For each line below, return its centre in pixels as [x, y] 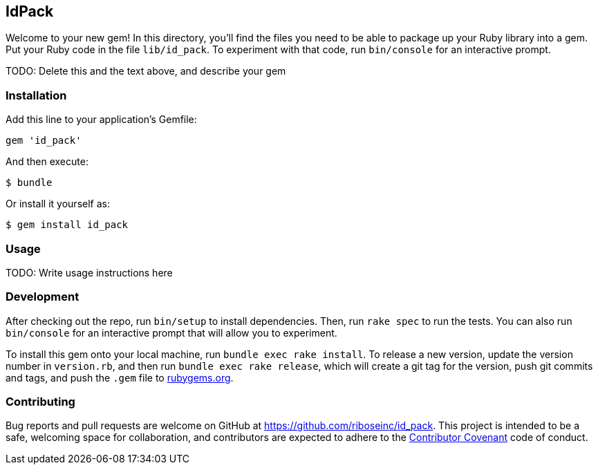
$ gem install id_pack [67, 225]
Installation [36, 95]
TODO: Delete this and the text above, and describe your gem [146, 71]
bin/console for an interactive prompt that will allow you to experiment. [171, 332]
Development [43, 297]
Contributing [40, 402]
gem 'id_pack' [44, 141]
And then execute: [47, 162]
